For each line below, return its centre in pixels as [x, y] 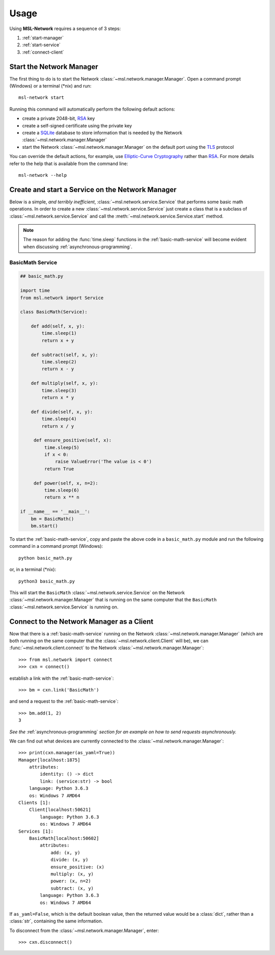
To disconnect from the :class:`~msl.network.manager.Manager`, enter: [84, 931]
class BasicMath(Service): [54, 312]
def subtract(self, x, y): [65, 355]
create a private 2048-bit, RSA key [59, 118]
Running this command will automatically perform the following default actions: [92, 109]
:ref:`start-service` [42, 45]
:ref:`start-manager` [43, 38]
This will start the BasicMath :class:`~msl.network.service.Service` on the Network [97, 592]
